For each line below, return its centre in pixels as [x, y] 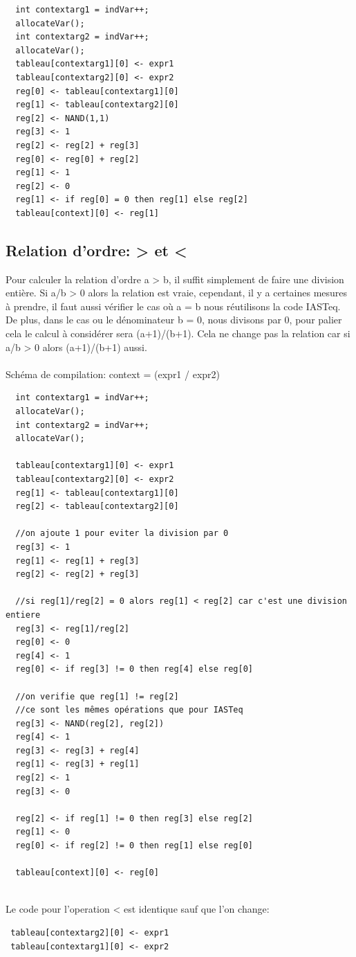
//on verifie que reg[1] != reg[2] [97, 696]
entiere [23, 615]
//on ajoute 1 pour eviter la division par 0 [122, 534]
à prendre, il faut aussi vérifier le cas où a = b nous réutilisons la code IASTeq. [173, 306]
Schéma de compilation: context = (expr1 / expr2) [113, 374]
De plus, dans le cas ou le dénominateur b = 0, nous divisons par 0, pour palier [174, 320]
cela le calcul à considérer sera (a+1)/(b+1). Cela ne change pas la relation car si [178, 333]
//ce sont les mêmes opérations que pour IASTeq [129, 710]
